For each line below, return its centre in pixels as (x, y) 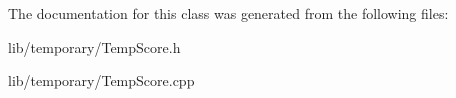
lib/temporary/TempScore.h (94, 46)
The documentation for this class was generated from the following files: (228, 13)
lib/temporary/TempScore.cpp (101, 80)
